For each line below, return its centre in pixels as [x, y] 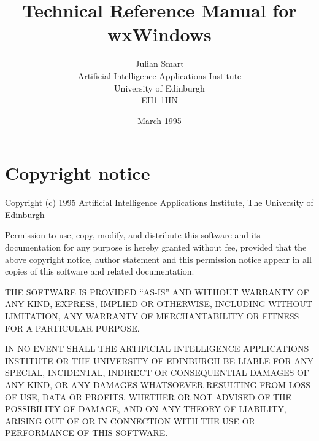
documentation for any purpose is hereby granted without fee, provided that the [156, 247]
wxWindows [159, 34]
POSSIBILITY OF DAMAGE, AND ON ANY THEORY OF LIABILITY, [146, 409]
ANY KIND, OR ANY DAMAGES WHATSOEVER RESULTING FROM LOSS [158, 384]
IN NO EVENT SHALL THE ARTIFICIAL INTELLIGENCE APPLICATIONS [157, 349]
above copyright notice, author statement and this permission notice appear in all [158, 259]
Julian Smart [159, 64]
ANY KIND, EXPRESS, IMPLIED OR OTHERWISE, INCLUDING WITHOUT [159, 304]
